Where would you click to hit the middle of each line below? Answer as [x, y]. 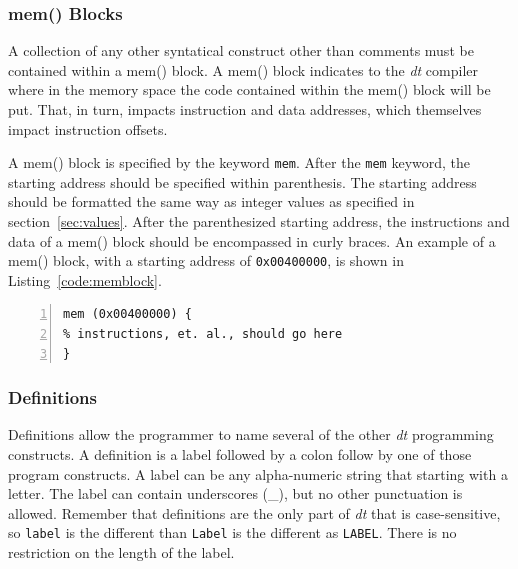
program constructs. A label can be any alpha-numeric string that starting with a [258, 473]
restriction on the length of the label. [121, 552]
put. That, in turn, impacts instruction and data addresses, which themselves [245, 109]
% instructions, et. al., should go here [203, 334]
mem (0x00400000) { [127, 314]
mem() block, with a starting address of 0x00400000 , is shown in [206, 260]
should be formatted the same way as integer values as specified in [211, 201]
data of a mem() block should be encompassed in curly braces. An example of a [252, 240]
